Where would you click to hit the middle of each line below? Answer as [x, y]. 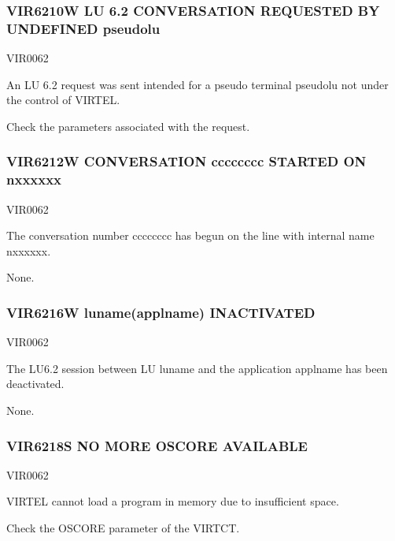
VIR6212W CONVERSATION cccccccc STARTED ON [186, 161]
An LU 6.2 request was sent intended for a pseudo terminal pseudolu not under [197, 84]
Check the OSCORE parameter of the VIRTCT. [123, 528]
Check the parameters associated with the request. [128, 126]
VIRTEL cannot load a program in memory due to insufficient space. [173, 501]
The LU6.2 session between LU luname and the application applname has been [197, 368]
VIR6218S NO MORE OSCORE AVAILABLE [157, 445]
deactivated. [35, 384]
